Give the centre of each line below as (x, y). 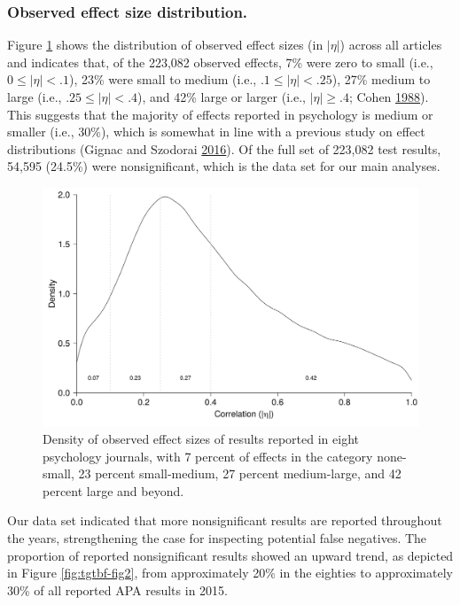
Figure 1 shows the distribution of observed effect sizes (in (165, 45)
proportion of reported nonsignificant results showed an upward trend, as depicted (230, 555)
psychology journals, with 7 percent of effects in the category (208, 456)
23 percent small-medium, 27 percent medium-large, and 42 (240, 473)
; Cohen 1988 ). (389, 97)
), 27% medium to (381, 79)
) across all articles (391, 45)
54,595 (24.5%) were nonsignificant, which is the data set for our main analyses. (224, 166)
